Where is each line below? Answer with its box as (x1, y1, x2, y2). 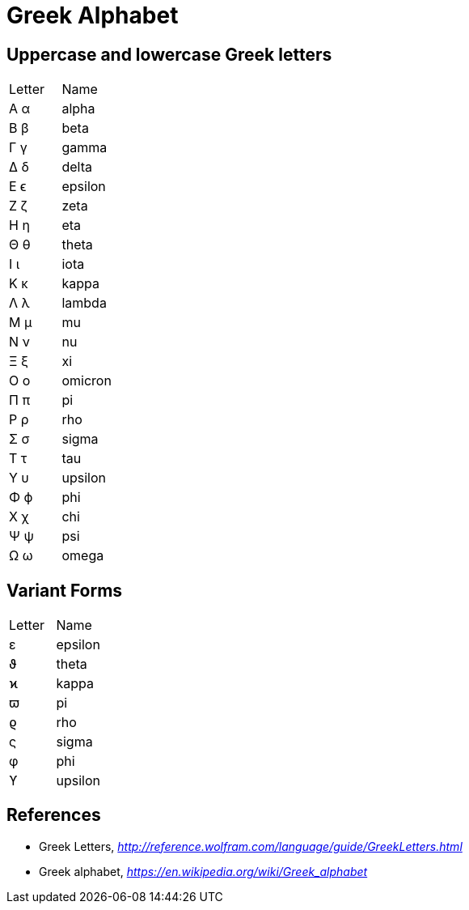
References (6, 805, 101, 826)
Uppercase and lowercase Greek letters (6, 44, 332, 65)
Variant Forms (6, 580, 123, 601)
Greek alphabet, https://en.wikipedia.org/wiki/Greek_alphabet (39, 864, 368, 878)
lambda (61, 295, 107, 312)
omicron (61, 372, 112, 389)
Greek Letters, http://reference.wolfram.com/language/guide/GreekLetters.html (39, 839, 463, 853)
